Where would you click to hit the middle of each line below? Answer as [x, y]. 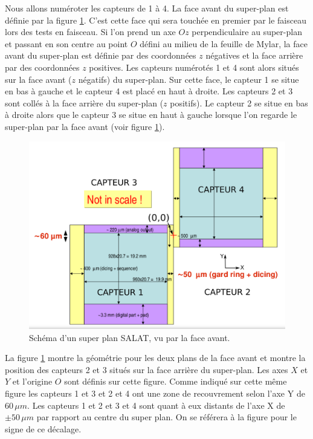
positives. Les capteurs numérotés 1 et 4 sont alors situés [194, 67]
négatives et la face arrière [254, 55]
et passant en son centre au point [66, 43]
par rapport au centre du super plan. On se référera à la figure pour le [166, 417]
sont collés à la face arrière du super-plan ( [84, 102]
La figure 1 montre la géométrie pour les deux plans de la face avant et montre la [155, 358]
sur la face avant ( [38, 79]
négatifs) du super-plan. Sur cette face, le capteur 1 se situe [189, 79]
